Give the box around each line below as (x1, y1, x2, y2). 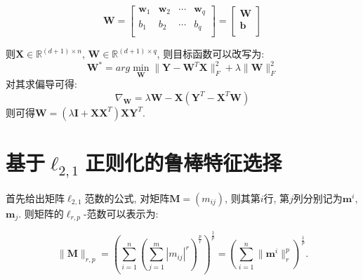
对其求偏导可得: (6, 76, 77, 91)
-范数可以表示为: (83, 206, 159, 220)
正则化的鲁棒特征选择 (85, 148, 282, 177)
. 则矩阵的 (18, 206, 64, 220)
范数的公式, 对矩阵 (84, 190, 170, 205)
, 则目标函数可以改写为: (157, 46, 265, 60)
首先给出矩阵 (6, 190, 65, 205)
